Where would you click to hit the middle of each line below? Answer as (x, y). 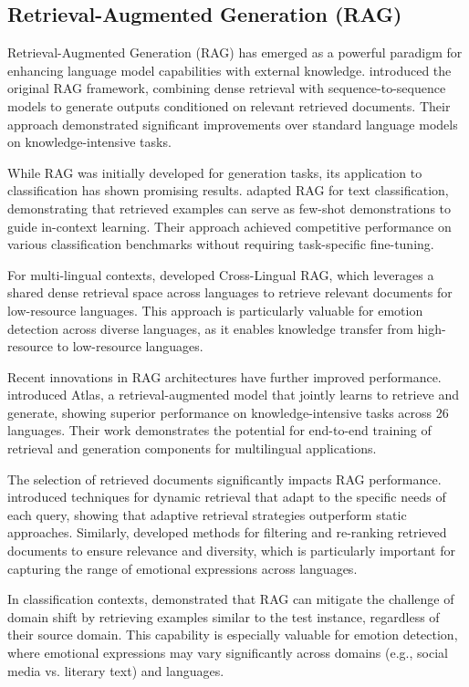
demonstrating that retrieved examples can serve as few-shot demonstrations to (229, 208)
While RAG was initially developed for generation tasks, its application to (215, 172)
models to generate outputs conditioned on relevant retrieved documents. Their (229, 105)
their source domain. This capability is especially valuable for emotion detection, (233, 635)
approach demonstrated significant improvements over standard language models (233, 124)
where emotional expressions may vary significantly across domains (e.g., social (228, 653)
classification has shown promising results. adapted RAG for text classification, (228, 190)
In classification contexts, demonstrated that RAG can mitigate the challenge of (231, 599)
